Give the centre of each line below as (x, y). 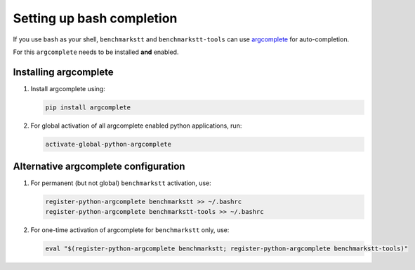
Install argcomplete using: (68, 88)
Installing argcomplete (63, 72)
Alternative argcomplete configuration (99, 167)
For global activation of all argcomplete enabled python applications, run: (136, 126)
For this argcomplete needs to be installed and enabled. (96, 52)
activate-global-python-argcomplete (108, 144)
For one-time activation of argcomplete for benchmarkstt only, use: (130, 230)
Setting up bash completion (95, 18)
